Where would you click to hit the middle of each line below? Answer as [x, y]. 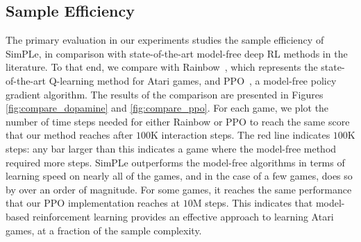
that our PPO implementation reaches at [93, 203]
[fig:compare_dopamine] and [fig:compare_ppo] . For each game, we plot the [167, 108]
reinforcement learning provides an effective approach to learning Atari [183, 216]
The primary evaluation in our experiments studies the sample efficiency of [165, 40]
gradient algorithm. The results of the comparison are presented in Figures [165, 94]
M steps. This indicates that [253, 203]
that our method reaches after [69, 135]
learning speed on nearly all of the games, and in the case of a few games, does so [179, 176]
